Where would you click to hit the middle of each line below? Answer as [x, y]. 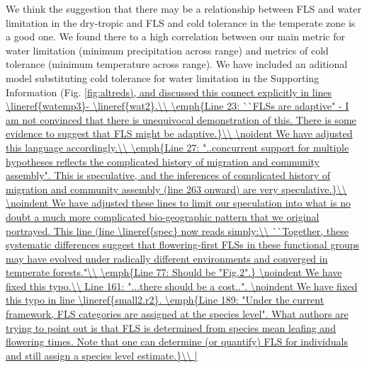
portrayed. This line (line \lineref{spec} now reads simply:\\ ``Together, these [177, 230]
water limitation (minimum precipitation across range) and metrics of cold [167, 50]
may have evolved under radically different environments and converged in [167, 258]
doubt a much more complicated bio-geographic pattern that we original [163, 216]
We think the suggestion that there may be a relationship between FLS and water [184, 8]
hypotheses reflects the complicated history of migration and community [163, 161]
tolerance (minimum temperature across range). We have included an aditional [177, 64]
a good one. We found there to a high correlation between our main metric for [175, 36]
